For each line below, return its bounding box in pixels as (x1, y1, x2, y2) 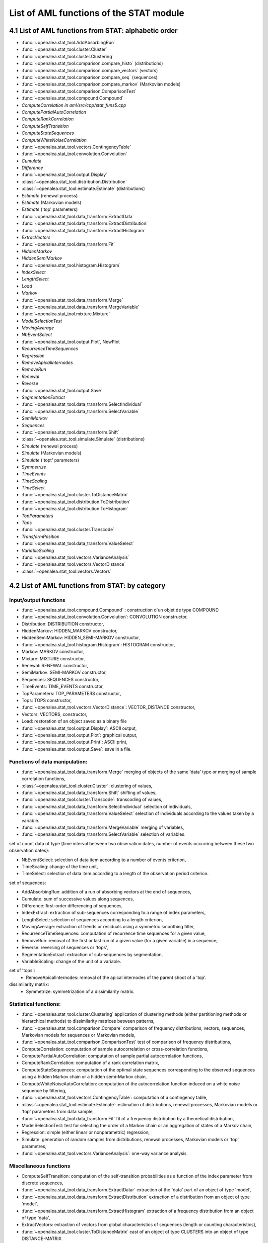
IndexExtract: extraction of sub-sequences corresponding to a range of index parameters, (21, 910, 206, 916)
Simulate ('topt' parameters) (21, 457, 79, 463)
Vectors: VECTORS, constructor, (21, 711, 88, 717)
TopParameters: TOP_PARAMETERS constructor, (21, 690, 121, 696)
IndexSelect (21, 269, 46, 275)
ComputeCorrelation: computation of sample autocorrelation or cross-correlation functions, (21, 1046, 209, 1052)
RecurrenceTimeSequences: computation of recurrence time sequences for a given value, (21, 930, 206, 937)
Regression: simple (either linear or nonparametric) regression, (21, 1129, 150, 1136)
